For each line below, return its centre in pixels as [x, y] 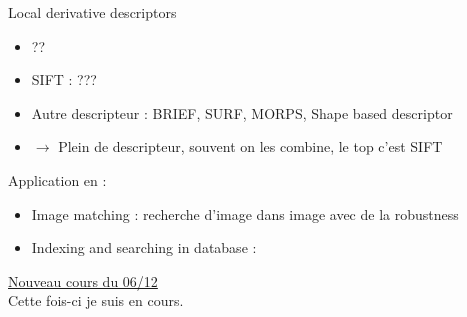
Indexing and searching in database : [144, 247]
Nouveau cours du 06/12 [83, 280]
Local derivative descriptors [92, 12]
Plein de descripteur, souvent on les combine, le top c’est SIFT [250, 146]
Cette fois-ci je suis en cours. [96, 300]
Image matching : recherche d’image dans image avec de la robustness [245, 213]
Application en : [57, 179]
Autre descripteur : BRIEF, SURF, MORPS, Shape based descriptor [242, 112]
